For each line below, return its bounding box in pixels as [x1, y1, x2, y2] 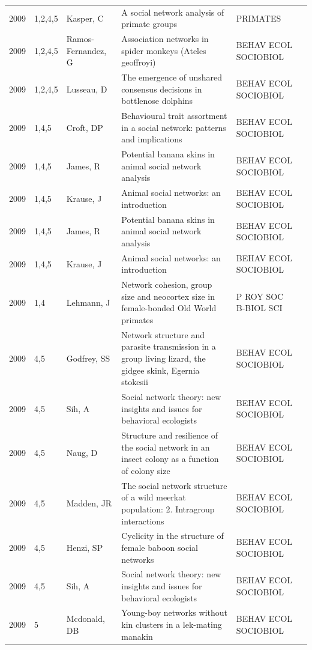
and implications [121, 133, 182, 145]
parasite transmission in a [121, 340, 216, 353]
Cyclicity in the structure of [121, 529, 224, 542]
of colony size [121, 464, 170, 476]
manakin [121, 630, 153, 642]
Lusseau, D [66, 82, 107, 95]
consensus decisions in [121, 82, 202, 95]
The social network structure [121, 479, 227, 491]
